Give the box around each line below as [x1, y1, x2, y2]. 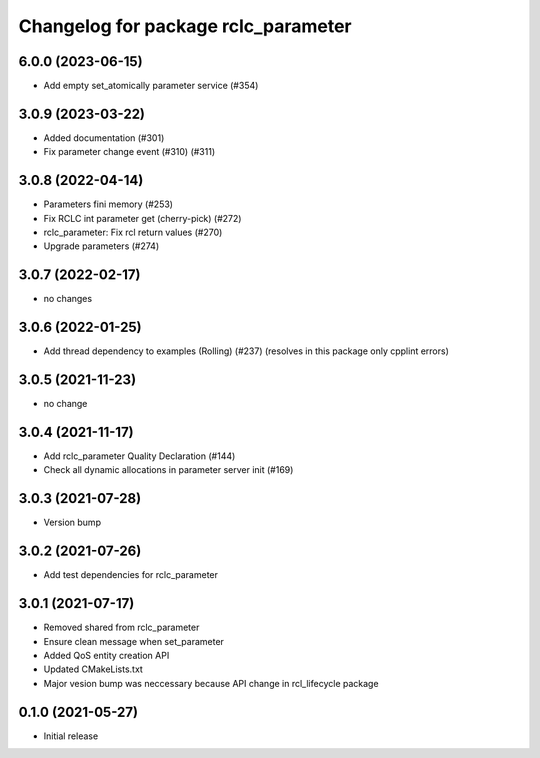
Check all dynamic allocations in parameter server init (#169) [43, 464, 294, 476]
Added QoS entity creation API [43, 649, 170, 661]
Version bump [43, 516, 102, 529]
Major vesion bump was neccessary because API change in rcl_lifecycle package [43, 677, 379, 689]
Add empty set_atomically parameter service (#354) [43, 80, 259, 92]
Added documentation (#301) [43, 131, 165, 144]
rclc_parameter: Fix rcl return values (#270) [43, 226, 223, 239]
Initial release [43, 730, 99, 742]
